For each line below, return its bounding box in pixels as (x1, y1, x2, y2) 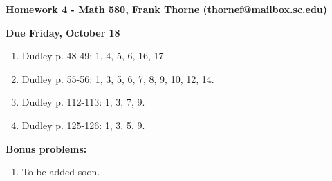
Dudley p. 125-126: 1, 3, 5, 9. (21, 117, 145, 132)
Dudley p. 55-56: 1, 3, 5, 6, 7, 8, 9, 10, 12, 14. (21, 71, 214, 86)
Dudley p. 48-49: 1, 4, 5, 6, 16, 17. (21, 48, 167, 63)
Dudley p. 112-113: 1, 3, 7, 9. (21, 95, 145, 109)
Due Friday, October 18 (6, 25, 120, 39)
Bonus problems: (6, 141, 87, 155)
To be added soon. (21, 164, 100, 179)
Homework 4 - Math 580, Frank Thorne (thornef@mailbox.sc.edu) (6, 2, 328, 16)
